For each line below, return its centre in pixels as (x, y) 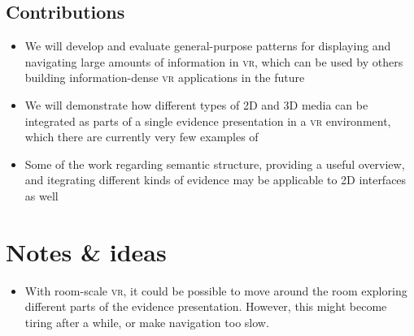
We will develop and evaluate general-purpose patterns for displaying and (208, 46)
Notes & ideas (86, 251)
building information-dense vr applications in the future (165, 78)
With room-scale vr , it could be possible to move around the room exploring (216, 290)
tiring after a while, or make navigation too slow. (147, 322)
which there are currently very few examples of (142, 137)
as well (41, 195)
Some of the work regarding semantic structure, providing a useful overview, (215, 164)
